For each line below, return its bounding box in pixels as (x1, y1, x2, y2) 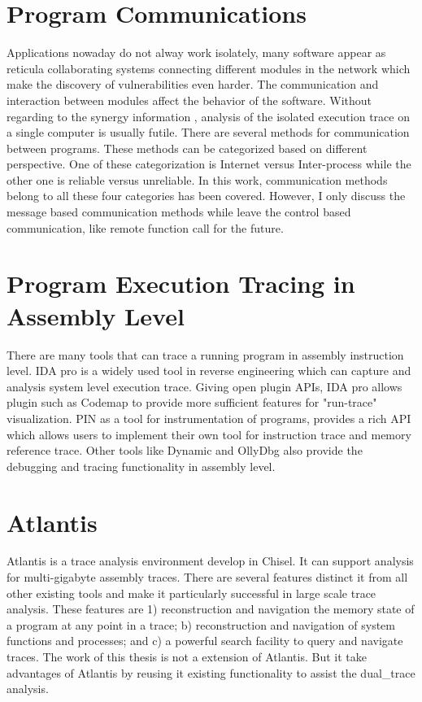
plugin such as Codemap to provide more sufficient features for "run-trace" (7, 394, 377, 411)
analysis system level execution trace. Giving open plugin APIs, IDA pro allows (7, 377, 402, 395)
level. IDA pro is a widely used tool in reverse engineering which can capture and (7, 362, 411, 379)
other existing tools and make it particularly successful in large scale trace (7, 584, 376, 601)
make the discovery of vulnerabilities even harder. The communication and (7, 76, 379, 93)
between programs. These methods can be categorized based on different (7, 139, 368, 156)
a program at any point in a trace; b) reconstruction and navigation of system (7, 616, 396, 633)
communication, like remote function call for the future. (7, 219, 284, 236)
